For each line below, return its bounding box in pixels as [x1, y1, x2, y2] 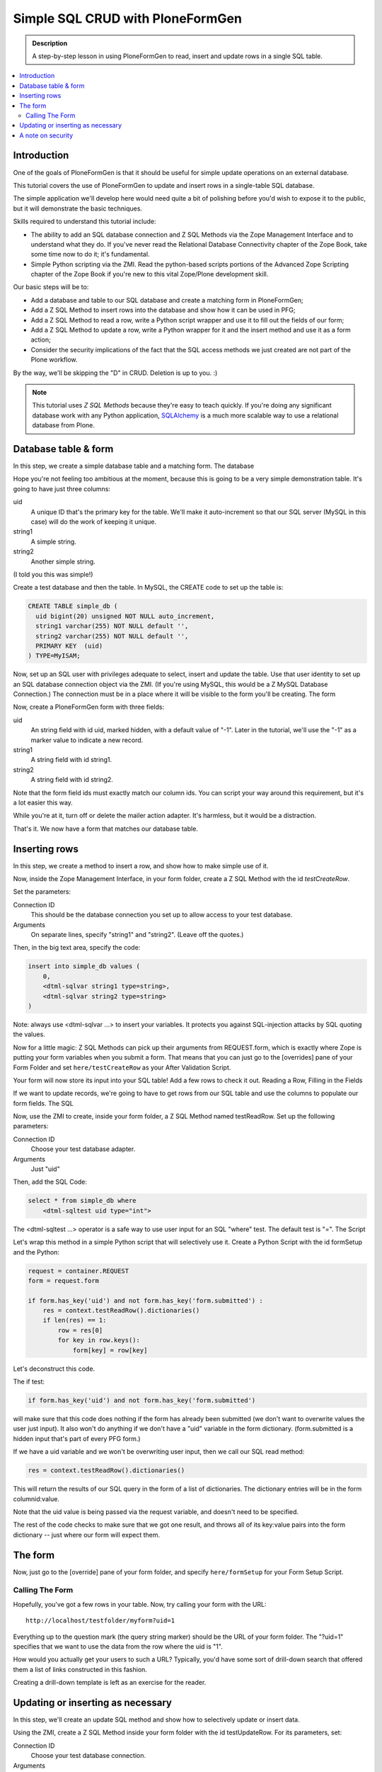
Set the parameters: [13, 887, 71, 896]
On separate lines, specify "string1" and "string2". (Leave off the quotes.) [30, 931, 244, 939]
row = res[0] [57, 1326, 103, 1334]
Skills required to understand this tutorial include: [13, 217, 156, 226]
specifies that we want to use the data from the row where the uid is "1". [13, 1642, 223, 1651]
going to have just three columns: [13, 484, 111, 493]
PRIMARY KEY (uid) [35, 641, 103, 650]
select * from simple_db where [28, 1196, 137, 1205]
